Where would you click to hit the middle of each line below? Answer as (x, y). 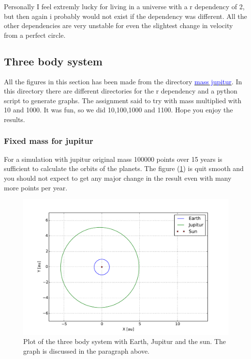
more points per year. (36, 187)
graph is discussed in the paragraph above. (87, 351)
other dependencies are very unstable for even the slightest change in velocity (118, 25)
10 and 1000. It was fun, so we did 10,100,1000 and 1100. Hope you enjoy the (118, 110)
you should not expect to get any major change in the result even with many (118, 178)
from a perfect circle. (35, 35)
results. (15, 119)
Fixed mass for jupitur (49, 141)
